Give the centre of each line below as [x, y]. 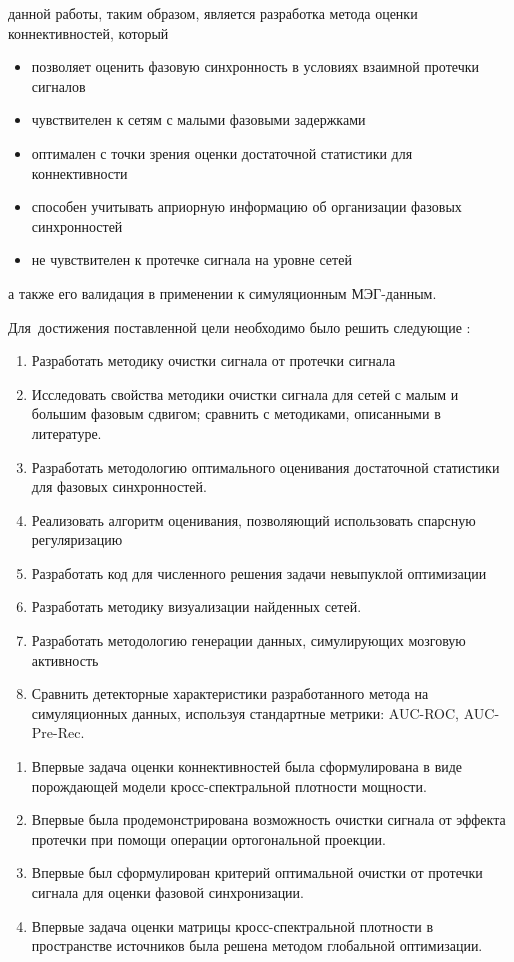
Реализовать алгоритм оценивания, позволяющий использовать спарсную [253, 519]
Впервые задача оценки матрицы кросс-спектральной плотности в [232, 925]
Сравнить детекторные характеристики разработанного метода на [230, 693]
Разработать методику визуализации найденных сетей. [196, 606]
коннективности [79, 172]
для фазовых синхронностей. [119, 486]
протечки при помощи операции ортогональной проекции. [208, 838]
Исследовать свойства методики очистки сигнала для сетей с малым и [245, 393]
